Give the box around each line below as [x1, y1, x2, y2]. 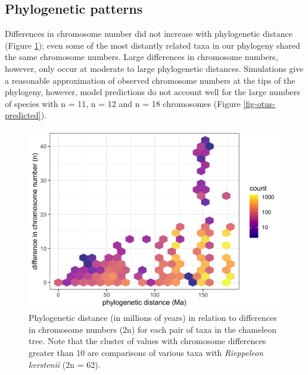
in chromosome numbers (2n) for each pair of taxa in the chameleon [29, 323, 277, 335]
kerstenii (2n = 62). [29, 358, 101, 370]
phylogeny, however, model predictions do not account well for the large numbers [5, 86, 300, 98]
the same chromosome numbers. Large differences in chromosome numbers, [5, 51, 278, 63]
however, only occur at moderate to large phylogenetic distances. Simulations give [5, 62, 304, 74]
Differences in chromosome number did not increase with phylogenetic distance [5, 27, 293, 40]
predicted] [5, 109, 41, 121]
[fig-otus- [243, 97, 276, 109]
